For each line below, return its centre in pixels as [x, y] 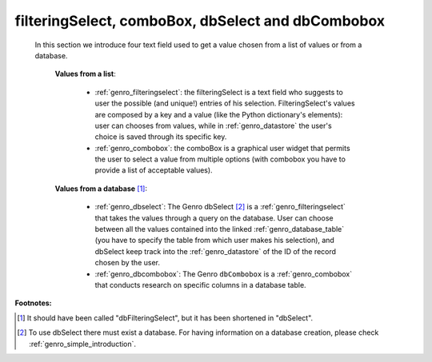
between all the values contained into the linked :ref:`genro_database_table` [220, 229]
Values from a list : [85, 74]
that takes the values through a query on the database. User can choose [214, 218]
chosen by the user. [127, 263]
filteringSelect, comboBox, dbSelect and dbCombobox [200, 21]
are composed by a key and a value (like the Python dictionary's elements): [219, 114]
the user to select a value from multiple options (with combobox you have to [220, 159]
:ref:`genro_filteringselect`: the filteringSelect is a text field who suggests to [219, 92]
